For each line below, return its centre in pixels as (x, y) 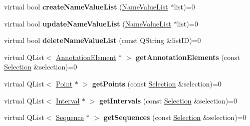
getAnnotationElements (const (188, 57)
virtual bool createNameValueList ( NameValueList (86, 6)
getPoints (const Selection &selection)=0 (157, 83)
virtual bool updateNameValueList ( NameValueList (88, 23)
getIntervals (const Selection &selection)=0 (168, 100)
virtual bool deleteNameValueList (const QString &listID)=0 (102, 40)
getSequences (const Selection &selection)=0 (175, 117)
